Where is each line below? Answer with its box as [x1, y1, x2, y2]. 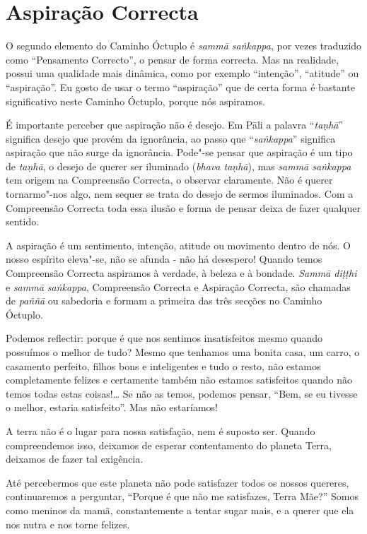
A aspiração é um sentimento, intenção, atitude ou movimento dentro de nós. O [6, 237, 351, 252]
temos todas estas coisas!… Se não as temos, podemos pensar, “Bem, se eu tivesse [6, 386, 358, 400]
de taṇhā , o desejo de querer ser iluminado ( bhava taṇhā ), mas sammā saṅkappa [6, 158, 351, 173]
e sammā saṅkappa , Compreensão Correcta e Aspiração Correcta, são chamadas [6, 279, 351, 294]
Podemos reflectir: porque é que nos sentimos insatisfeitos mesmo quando [6, 331, 323, 345]
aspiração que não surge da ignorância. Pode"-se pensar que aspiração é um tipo [6, 145, 353, 160]
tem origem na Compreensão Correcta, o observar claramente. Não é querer [6, 172, 333, 187]
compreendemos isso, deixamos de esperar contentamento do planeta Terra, [6, 437, 332, 452]
